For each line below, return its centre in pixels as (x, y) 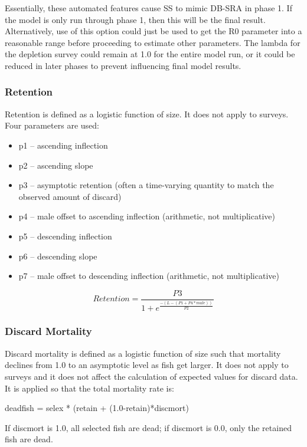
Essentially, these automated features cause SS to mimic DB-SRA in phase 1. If (148, 8)
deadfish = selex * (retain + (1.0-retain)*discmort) (97, 408)
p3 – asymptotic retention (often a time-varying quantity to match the (146, 185)
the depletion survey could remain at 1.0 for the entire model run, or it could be (150, 54)
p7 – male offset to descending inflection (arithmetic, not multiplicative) (149, 276)
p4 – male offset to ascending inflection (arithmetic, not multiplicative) (147, 216)
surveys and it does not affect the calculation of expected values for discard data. (151, 376)
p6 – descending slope (58, 256)
